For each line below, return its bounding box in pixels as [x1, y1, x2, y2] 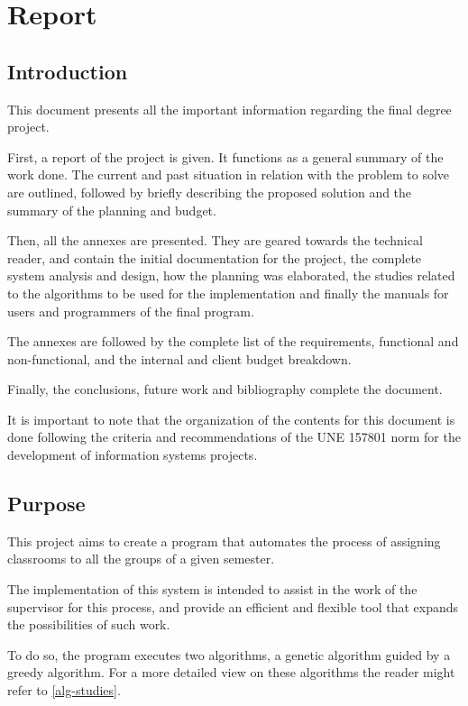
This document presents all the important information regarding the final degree [7, 99, 452, 118]
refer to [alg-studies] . [7, 681, 121, 700]
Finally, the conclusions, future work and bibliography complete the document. [7, 380, 443, 399]
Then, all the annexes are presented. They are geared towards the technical [7, 231, 423, 250]
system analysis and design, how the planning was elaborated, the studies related [7, 266, 455, 285]
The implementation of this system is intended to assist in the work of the [7, 580, 418, 599]
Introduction [7, 57, 128, 85]
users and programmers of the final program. [7, 301, 254, 320]
